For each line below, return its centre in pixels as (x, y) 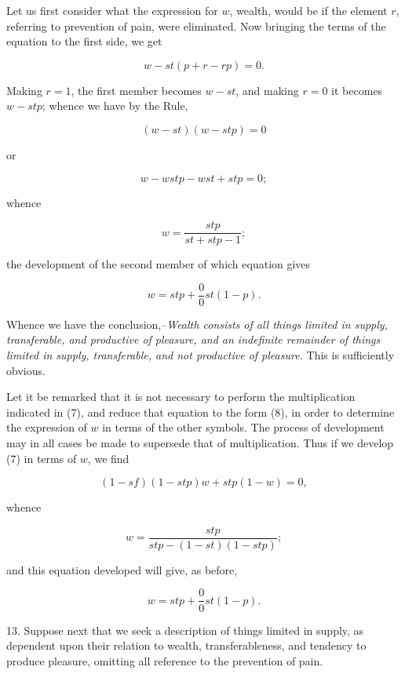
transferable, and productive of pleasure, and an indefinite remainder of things (193, 339)
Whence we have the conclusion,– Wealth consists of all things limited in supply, (197, 324)
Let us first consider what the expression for (112, 10)
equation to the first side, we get (84, 41)
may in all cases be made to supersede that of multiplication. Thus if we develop (200, 443)
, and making (267, 90)
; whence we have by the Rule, (115, 106)
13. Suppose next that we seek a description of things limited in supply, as (185, 630)
